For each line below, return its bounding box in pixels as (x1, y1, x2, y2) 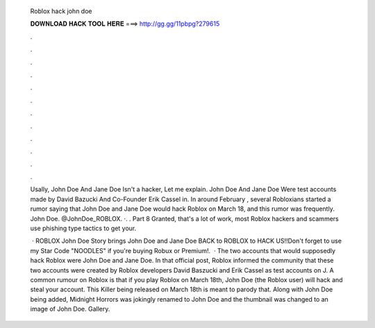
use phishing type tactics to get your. (30, 224, 137, 232)
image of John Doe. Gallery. (30, 305, 110, 313)
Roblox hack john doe (30, 7, 92, 15)
